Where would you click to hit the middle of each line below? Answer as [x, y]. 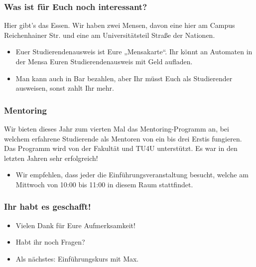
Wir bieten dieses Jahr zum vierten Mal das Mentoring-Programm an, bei [117, 129]
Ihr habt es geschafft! [48, 206]
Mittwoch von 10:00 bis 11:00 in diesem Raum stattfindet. [104, 184]
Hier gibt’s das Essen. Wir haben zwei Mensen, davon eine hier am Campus [120, 25]
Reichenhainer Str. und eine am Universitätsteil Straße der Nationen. [110, 35]
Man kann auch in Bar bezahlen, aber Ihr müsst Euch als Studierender [124, 78]
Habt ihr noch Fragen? [50, 242]
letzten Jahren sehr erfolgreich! [51, 158]
